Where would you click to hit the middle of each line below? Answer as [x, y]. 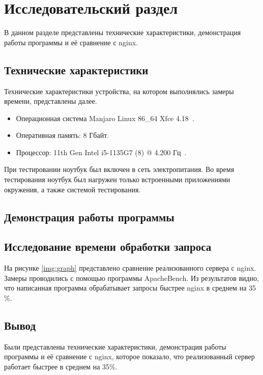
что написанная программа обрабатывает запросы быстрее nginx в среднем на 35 [130, 288]
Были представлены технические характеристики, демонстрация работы [115, 346]
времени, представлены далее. [51, 101]
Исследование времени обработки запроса [108, 247]
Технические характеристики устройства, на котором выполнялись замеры [119, 91]
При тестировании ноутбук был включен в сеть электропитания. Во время [119, 169]
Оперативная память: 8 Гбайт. [63, 135]
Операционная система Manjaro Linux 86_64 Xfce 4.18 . [105, 118]
